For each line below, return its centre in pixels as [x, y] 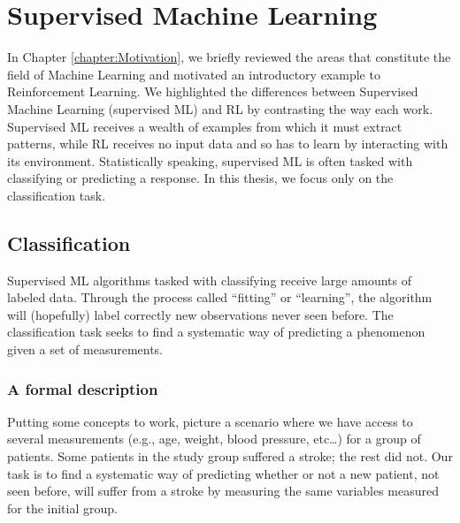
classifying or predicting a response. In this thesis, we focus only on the [200, 178]
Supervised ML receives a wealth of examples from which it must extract [205, 126]
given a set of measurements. [85, 349]
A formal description [83, 388]
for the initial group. [62, 508]
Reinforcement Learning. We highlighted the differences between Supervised [213, 91]
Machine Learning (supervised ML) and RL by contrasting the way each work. [220, 108]
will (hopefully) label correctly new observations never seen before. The [200, 314]
